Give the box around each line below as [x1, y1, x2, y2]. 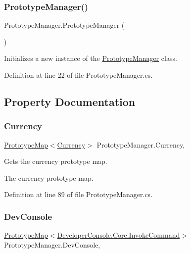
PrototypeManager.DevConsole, [4, 239, 100, 250]
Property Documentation [4, 94, 136, 109]
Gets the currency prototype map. [4, 156, 107, 166]
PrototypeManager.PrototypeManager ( [4, 20, 125, 30]
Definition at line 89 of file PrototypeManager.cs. [4, 189, 153, 200]
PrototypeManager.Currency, [96, 139, 185, 150]
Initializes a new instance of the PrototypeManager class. [4, 53, 177, 63]
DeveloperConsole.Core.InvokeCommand [57, 230, 180, 240]
